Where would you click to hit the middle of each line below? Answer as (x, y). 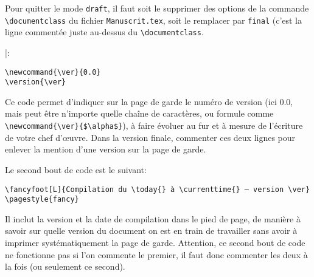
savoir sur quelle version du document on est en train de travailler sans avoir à (151, 231)
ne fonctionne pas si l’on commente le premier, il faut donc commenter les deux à (156, 254)
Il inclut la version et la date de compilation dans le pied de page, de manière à (153, 218)
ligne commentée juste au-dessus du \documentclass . (104, 32)
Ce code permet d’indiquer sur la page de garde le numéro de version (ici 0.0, (149, 101)
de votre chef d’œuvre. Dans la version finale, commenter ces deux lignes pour (150, 137)
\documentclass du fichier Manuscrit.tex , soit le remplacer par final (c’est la (154, 20)
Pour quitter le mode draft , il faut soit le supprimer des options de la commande (157, 8)
